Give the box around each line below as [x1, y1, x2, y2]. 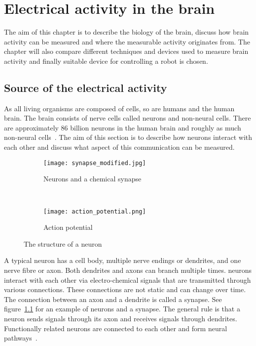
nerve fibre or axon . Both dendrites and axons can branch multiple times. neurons [4, 264, 252, 275]
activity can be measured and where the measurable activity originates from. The [4, 36, 250, 46]
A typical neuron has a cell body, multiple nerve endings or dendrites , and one [4, 255, 241, 265]
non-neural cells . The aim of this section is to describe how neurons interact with [4, 132, 253, 142]
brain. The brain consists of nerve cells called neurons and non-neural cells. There [4, 113, 251, 123]
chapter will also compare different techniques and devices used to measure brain [4, 46, 249, 56]
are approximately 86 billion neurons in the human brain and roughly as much [4, 122, 241, 132]
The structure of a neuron [24, 238, 102, 249]
